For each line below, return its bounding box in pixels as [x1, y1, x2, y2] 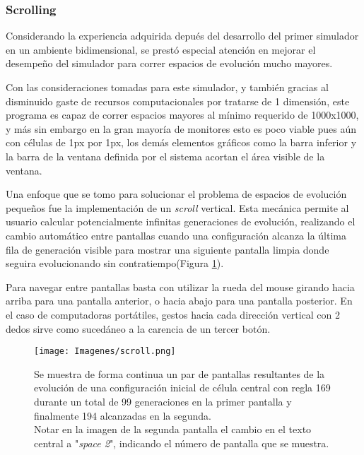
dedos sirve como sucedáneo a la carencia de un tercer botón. [6, 321, 271, 336]
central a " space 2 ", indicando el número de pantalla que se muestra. [34, 435, 329, 450]
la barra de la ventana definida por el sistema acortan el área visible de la [6, 148, 325, 163]
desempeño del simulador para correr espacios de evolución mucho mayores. [6, 56, 333, 71]
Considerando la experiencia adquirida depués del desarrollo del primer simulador [6, 28, 359, 43]
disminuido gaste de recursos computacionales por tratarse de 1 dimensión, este [6, 93, 350, 108]
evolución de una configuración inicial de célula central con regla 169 [34, 380, 331, 395]
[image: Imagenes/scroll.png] [34, 346, 176, 357]
